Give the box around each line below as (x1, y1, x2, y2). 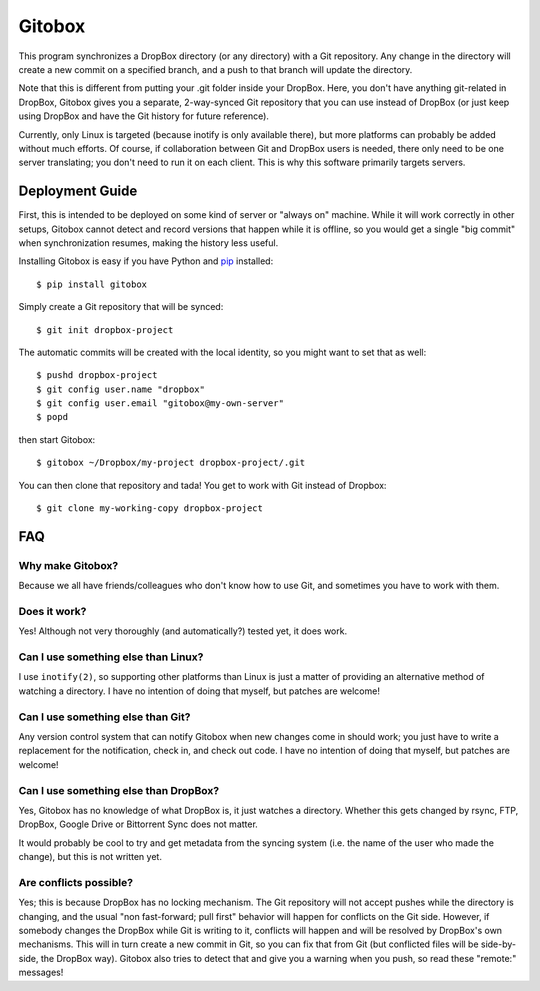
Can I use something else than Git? (18, 710, 191, 724)
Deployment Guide (18, 183, 138, 200)
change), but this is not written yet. (18, 851, 162, 863)
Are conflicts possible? (18, 875, 134, 889)
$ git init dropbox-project (36, 324, 174, 335)
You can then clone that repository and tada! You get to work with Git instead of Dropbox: (18, 479, 387, 491)
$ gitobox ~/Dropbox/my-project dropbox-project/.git (36, 457, 305, 469)
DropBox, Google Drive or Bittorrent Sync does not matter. (18, 818, 259, 830)
